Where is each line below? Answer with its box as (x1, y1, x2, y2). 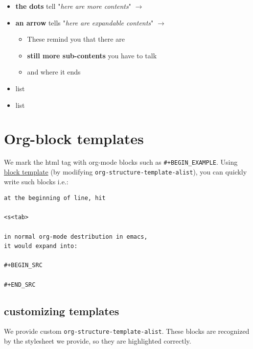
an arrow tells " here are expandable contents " (15, 17, 154, 27)
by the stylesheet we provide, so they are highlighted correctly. (4, 335, 191, 346)
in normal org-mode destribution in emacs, (4, 233, 148, 240)
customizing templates (4, 303, 119, 318)
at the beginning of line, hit (4, 195, 106, 202)
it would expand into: (4, 243, 78, 250)
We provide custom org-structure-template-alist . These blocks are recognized (4, 326, 250, 336)
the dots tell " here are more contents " (15, 1, 131, 11)
